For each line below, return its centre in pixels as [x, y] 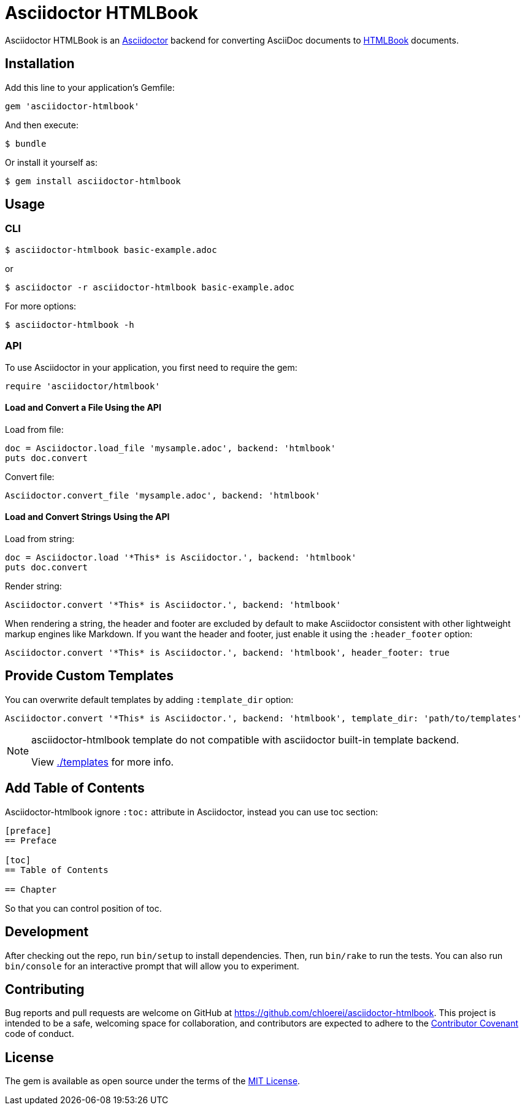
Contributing [45, 989]
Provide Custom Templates [89, 676]
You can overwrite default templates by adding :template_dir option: [149, 699]
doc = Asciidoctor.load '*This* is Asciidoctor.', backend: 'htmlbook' [181, 557]
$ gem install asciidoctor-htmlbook [93, 181]
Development [47, 932]
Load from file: [34, 429]
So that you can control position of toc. [83, 908]
